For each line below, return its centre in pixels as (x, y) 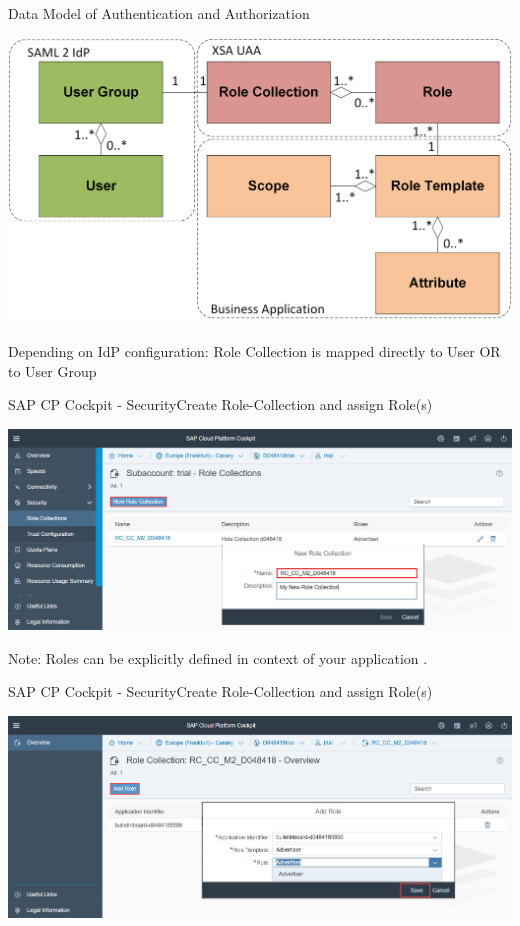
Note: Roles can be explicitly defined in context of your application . (218, 657)
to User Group (52, 370)
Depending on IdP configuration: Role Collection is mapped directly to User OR (254, 351)
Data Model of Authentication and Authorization (159, 13)
